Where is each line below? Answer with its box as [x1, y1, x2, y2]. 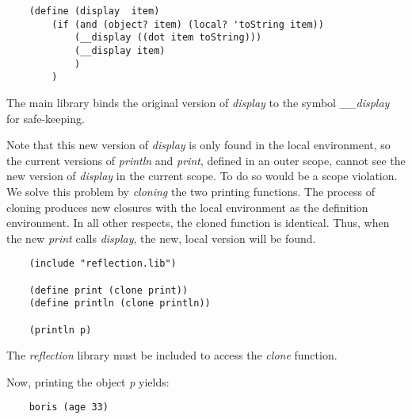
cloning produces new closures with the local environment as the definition [6, 198, 368, 215]
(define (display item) [29, 6, 160, 17]
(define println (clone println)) [29, 298, 211, 309]
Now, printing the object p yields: [6, 373, 170, 390]
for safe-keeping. [6, 110, 85, 126]
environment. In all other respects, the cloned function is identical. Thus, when [6, 214, 390, 231]
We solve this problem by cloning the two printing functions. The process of [6, 183, 375, 199]
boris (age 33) [29, 402, 109, 413]
